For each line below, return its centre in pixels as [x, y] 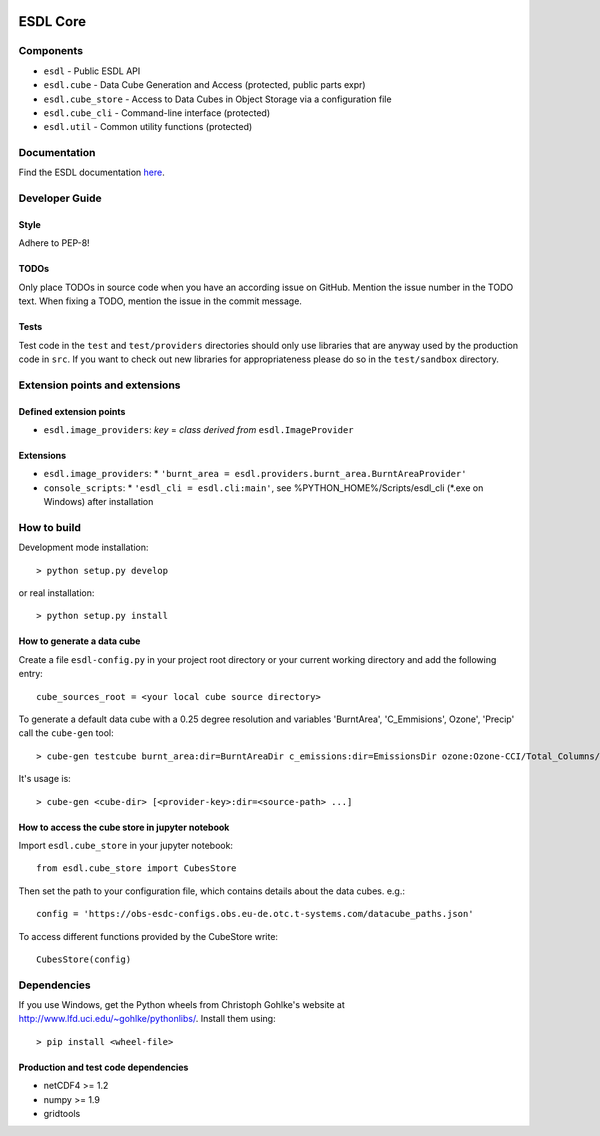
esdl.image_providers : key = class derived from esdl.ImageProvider [198, 429]
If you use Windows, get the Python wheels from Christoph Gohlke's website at [181, 1005]
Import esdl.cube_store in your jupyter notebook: [126, 845]
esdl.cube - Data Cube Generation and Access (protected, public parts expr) [204, 85]
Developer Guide [60, 198]
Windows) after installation [98, 502]
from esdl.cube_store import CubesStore [136, 868]
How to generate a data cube [79, 641]
